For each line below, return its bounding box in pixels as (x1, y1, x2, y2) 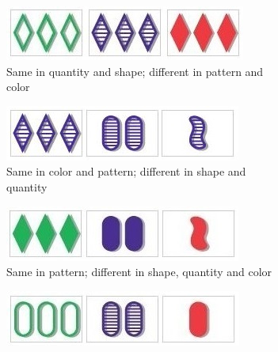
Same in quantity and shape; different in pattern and (6, 62, 264, 79)
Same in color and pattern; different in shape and (6, 163, 246, 180)
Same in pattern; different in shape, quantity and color (6, 263, 272, 280)
